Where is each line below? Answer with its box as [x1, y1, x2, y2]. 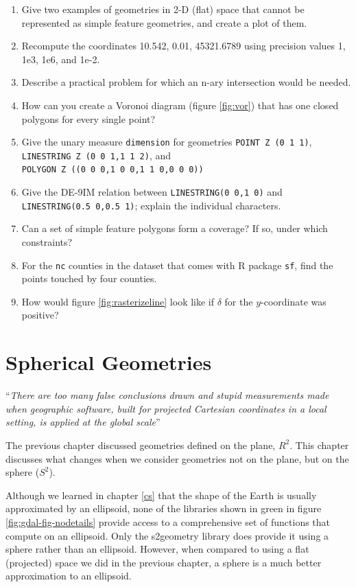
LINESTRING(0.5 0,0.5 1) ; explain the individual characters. [21, 198, 281, 212]
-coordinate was [261, 294, 327, 308]
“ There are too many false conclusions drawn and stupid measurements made [5, 388, 329, 402]
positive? [21, 308, 59, 322]
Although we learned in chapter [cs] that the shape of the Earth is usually [5, 487, 317, 502]
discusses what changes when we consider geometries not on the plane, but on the [5, 451, 349, 465]
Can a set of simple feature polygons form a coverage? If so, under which [21, 221, 328, 235]
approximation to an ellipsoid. [5, 568, 132, 583]
